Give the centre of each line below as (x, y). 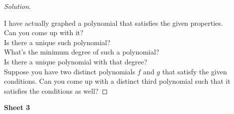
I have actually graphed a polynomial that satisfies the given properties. (114, 23)
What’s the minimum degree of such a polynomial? (82, 52)
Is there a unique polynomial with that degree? (76, 61)
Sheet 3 (17, 107)
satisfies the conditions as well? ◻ (56, 90)
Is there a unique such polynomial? (57, 42)
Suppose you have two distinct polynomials (70, 71)
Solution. (18, 6)
